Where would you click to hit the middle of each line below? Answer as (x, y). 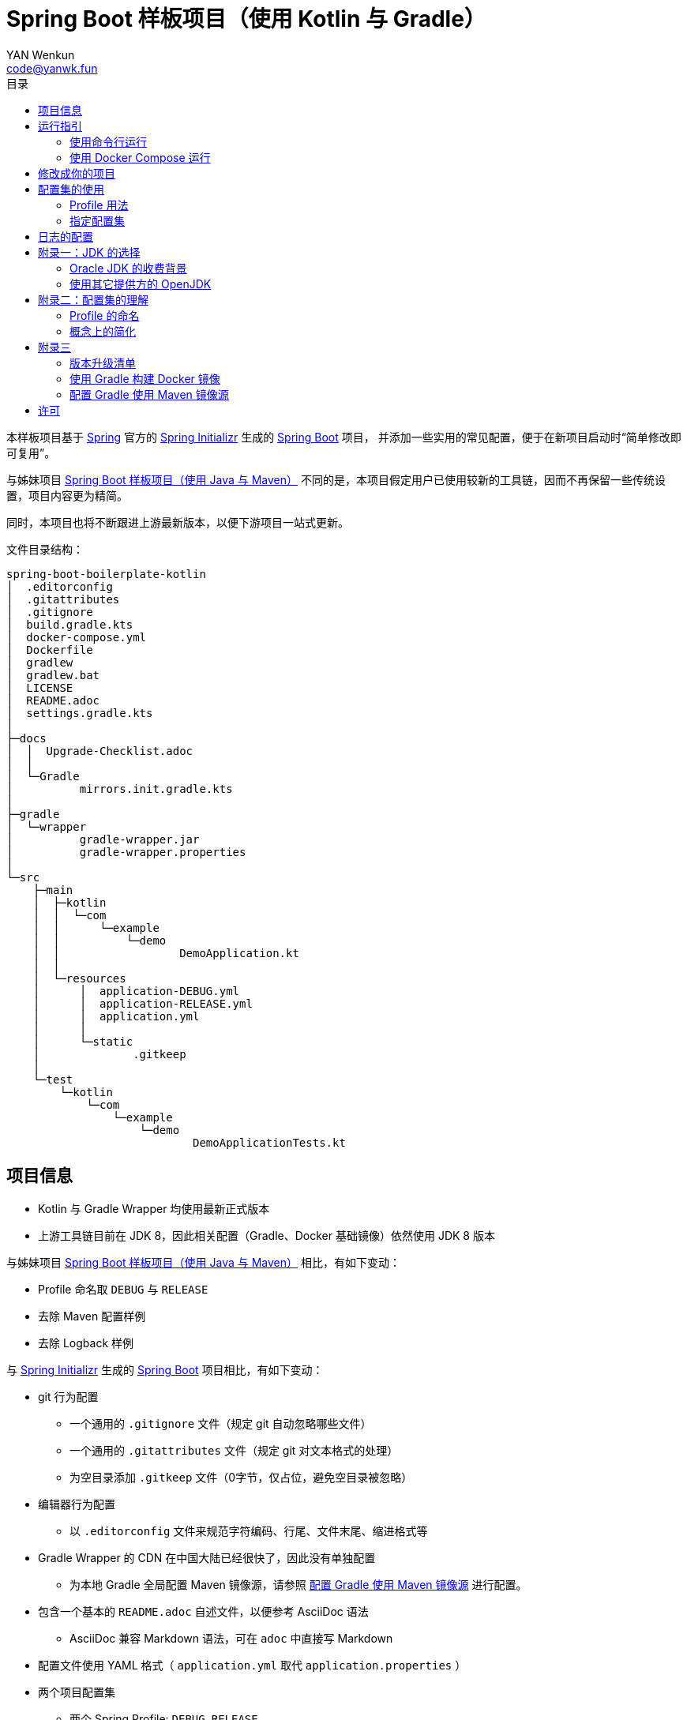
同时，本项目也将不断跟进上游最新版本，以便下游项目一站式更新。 (178, 522)
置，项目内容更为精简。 (67, 495)
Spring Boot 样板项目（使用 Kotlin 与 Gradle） (246, 19)
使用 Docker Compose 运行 (140, 157)
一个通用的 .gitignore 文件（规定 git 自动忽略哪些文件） (221, 1423)
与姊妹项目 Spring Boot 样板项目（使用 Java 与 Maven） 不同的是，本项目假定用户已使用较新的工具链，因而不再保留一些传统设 (336, 479)
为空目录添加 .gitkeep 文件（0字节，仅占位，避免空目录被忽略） (241, 1477)
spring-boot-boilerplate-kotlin (106, 574)
